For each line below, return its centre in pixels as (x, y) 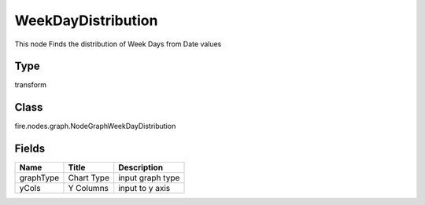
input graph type (149, 178)
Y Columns (89, 189)
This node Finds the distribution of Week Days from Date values (118, 44)
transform (31, 85)
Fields (30, 149)
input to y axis (144, 189)
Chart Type (89, 178)
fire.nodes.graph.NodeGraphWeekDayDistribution (95, 126)
